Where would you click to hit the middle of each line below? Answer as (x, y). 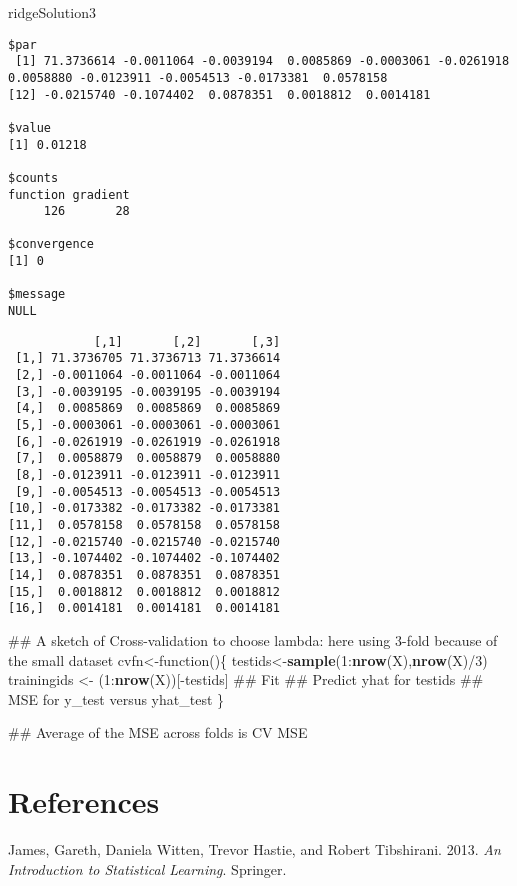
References (84, 801)
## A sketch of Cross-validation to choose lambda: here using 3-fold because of (253, 639)
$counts (33, 177)
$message (37, 294)
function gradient (69, 194)
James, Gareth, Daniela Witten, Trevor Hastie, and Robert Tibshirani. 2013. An (254, 849)
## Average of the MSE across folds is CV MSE (158, 732)
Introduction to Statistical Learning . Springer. (147, 868)
